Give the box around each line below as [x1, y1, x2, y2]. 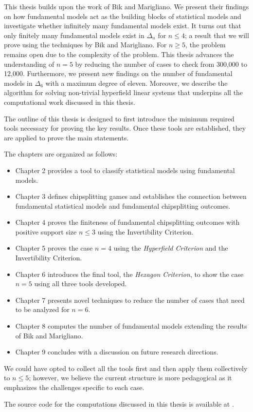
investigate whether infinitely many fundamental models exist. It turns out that [4, 20, 241, 31]
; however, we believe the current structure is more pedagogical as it [29, 373, 232, 383]
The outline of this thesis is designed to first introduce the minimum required [4, 113, 235, 123]
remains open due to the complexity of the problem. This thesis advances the [4, 49, 234, 59]
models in [4, 78, 33, 88]
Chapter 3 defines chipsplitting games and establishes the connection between [15, 191, 247, 201]
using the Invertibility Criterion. [97, 226, 194, 236]
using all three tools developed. [34, 278, 127, 289]
